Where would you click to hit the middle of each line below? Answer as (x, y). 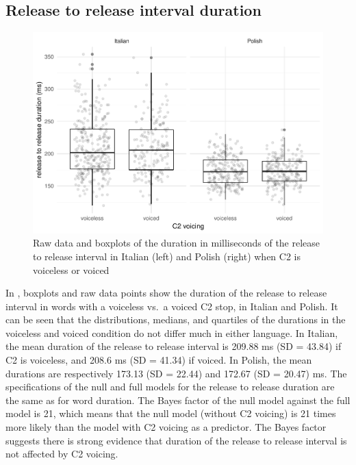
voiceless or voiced (71, 269)
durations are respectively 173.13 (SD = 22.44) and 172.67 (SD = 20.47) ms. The (176, 373)
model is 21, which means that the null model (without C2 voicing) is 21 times (171, 413)
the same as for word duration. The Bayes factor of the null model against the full (178, 400)
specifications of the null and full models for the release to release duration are (170, 387)
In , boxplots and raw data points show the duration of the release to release (166, 293)
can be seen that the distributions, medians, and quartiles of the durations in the (176, 319)
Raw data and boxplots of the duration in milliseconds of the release (177, 243)
